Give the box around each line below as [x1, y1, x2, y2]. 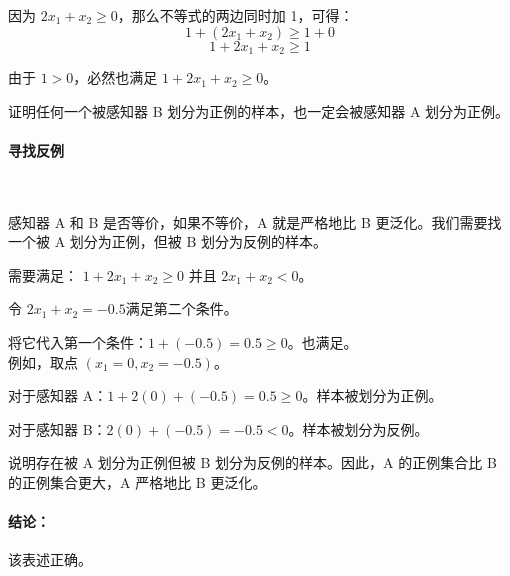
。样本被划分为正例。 [302, 385, 443, 406]
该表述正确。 [8, 549, 92, 570]
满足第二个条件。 [125, 298, 238, 319]
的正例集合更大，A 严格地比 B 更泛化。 [8, 471, 267, 492]
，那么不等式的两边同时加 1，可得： [117, 5, 354, 25]
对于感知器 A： [8, 385, 108, 406]
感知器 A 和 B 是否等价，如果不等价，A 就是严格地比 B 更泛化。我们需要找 [8, 211, 502, 232]
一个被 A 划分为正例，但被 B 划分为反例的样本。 [8, 231, 328, 252]
